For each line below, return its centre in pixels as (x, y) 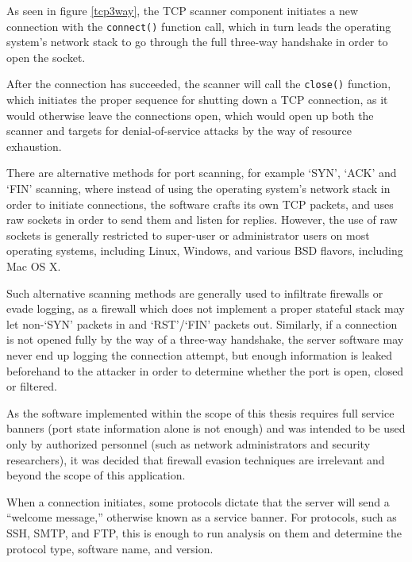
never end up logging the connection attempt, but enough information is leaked (199, 355)
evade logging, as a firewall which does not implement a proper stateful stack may (206, 308)
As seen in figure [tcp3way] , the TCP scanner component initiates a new (183, 10)
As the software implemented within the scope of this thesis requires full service (200, 412)
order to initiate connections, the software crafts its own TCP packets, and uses (200, 204)
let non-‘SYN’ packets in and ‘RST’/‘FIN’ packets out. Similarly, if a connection (202, 323)
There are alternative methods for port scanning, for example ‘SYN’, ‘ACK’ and (202, 173)
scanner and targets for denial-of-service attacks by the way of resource (179, 131)
